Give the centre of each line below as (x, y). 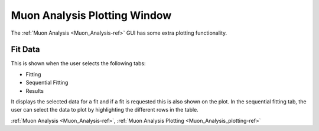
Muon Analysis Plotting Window (91, 15)
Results (35, 90)
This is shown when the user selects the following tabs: (78, 63)
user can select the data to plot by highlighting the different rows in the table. (105, 110)
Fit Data (26, 50)
